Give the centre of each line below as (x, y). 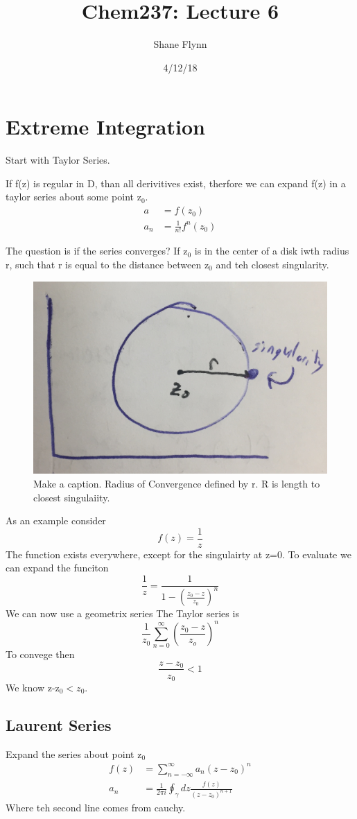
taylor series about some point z (73, 197)
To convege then (40, 654)
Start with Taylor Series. (58, 160)
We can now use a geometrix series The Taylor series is (122, 613)
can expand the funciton (57, 568)
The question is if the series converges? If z (97, 251)
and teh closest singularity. (272, 265)
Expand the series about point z (74, 753)
